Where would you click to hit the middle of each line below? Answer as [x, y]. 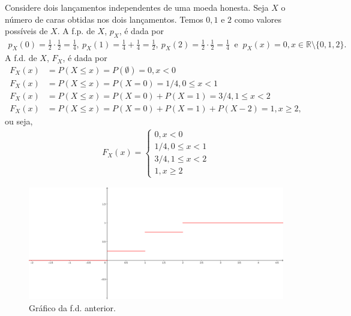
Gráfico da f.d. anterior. [72, 308]
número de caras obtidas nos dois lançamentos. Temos [104, 19]
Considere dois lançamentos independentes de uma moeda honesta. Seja [137, 7]
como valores [258, 19]
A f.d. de [21, 58]
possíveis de [26, 31]
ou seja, [19, 121]
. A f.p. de [76, 31]
